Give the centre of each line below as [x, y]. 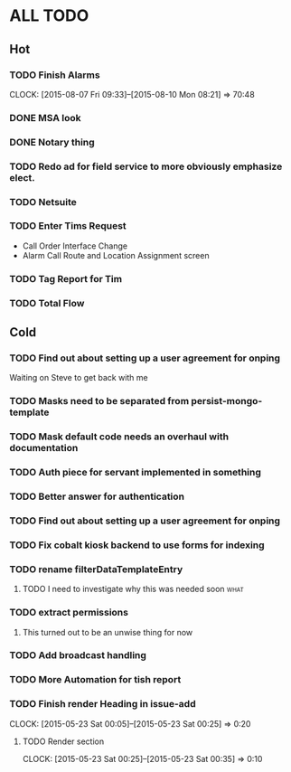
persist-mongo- [227, 401]
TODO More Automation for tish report [95, 680]
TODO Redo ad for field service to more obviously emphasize [146, 166]
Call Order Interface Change [75, 246]
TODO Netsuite [43, 202]
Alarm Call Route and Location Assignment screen [116, 255]
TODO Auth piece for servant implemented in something [136, 473]
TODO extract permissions [69, 613]
